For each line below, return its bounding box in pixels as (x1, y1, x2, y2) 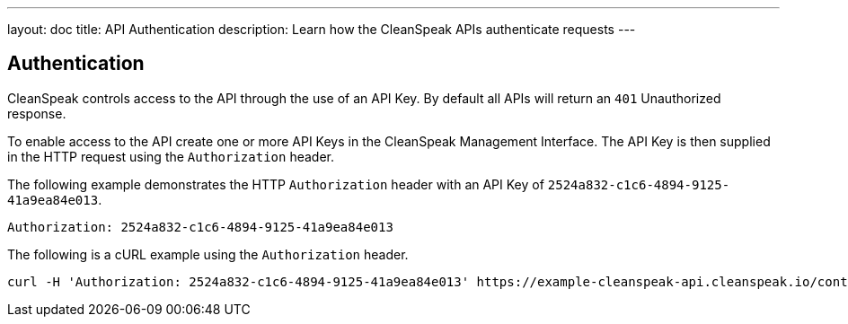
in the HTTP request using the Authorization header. (7, 148, 334, 164)
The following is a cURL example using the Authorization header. (7, 246, 409, 262)
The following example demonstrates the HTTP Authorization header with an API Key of (7, 176, 544, 192)
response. (7, 105, 66, 121)
